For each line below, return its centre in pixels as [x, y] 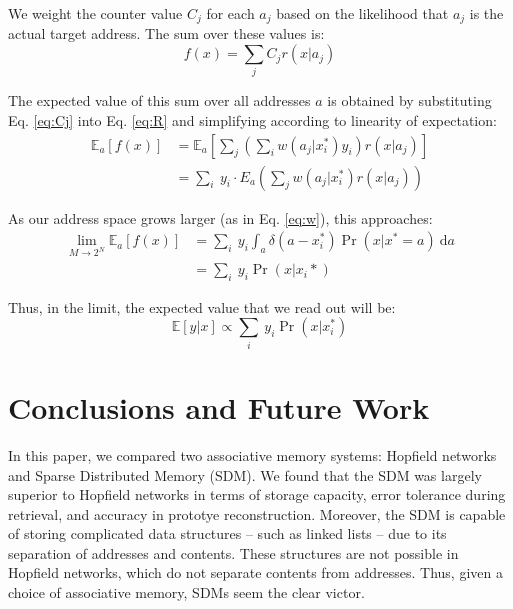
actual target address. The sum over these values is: [166, 33]
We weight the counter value [95, 13]
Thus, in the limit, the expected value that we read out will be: [202, 306]
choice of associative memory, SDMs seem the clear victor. [186, 592]
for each [230, 13]
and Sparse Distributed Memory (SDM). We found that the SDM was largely [245, 474]
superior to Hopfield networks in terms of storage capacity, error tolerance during [257, 494]
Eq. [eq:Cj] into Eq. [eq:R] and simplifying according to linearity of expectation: [252, 119]
